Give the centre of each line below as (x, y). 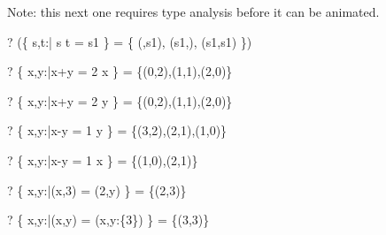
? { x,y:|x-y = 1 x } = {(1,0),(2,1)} (103, 159)
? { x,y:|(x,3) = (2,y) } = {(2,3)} (97, 190)
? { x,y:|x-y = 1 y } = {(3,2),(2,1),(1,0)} (117, 130)
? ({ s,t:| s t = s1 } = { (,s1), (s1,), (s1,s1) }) (130, 41)
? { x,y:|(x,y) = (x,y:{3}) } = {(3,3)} (108, 220)
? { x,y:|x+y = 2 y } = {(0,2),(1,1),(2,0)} (120, 100)
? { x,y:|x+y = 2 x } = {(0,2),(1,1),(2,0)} (120, 71)
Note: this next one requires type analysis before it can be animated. (193, 11)
